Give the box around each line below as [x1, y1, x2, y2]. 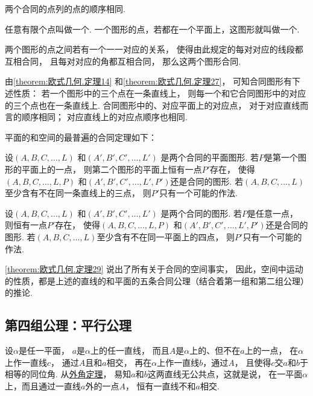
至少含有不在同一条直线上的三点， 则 [5, 187, 151, 199]
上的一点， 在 [244, 344, 299, 357]
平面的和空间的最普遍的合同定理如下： [5, 130, 157, 143]
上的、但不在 [189, 344, 241, 357]
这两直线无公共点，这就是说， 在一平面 [147, 368, 303, 380]
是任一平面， [18, 344, 69, 357]
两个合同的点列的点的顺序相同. [5, 2, 125, 14]
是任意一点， [247, 206, 298, 219]
